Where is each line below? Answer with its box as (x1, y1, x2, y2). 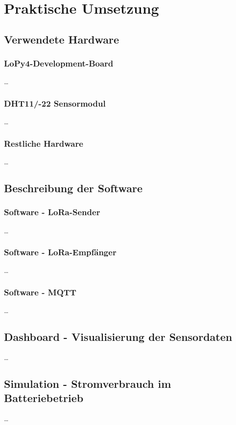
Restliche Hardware (4, 137, 83, 149)
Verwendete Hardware (4, 31, 119, 46)
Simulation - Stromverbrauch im (4, 376, 171, 391)
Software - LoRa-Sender (4, 206, 100, 218)
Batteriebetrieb (4, 390, 84, 405)
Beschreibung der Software (4, 180, 142, 195)
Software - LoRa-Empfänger (4, 246, 117, 258)
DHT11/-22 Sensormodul (4, 97, 106, 109)
